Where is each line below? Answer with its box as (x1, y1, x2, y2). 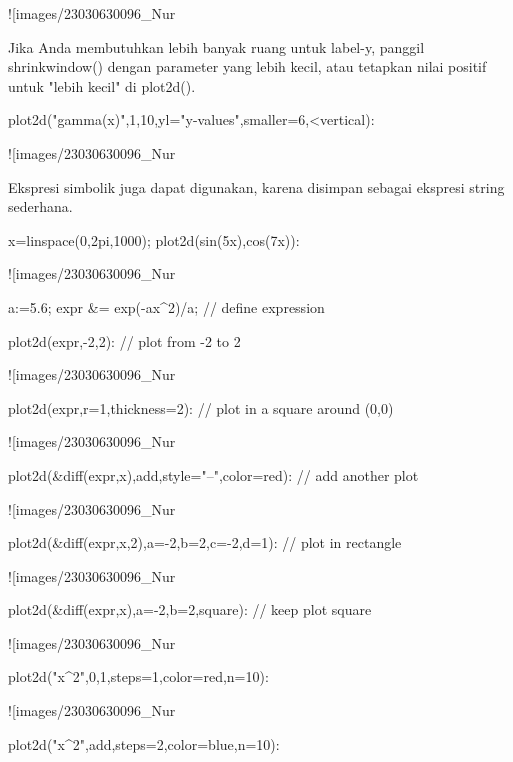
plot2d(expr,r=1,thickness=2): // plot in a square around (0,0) (8, 397, 394, 418)
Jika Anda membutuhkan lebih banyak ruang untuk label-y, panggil (8, 36, 425, 57)
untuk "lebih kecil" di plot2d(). (8, 75, 196, 96)
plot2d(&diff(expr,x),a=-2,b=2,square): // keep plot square (8, 599, 372, 620)
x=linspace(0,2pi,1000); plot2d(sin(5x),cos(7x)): (8, 229, 300, 250)
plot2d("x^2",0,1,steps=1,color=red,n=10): (8, 666, 269, 687)
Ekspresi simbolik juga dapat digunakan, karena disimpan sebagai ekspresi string (8, 176, 505, 197)
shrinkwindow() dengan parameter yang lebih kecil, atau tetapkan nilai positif (8, 56, 487, 77)
